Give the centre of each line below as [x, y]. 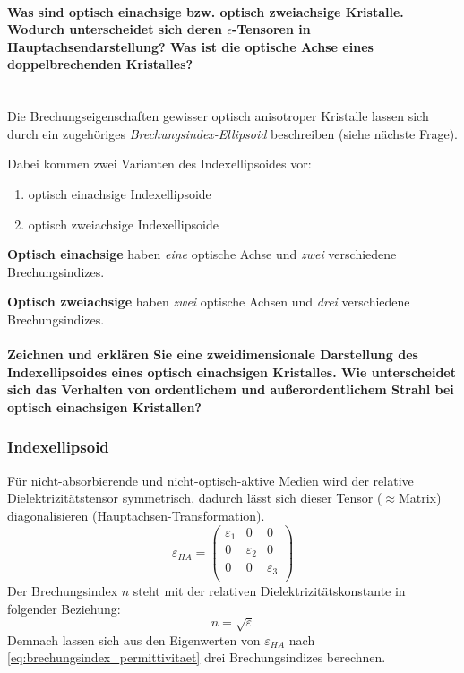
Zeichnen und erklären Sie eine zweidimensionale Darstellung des [213, 354]
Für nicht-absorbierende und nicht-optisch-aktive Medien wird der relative [211, 480]
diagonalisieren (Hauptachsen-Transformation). [136, 515]
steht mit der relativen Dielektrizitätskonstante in [269, 591]
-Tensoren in [271, 29]
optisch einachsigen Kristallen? [104, 406]
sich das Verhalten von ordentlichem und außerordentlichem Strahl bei [231, 389]
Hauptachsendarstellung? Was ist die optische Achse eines [190, 46]
